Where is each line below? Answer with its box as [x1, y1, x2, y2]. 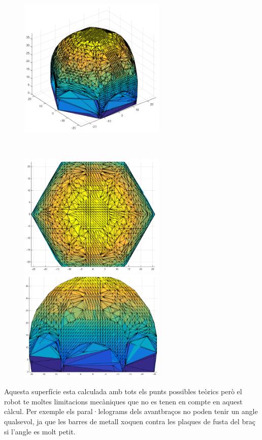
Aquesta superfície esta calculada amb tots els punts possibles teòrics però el [4, 386, 242, 397]
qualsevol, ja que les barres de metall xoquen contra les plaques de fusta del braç [4, 416, 255, 426]
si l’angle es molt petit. [4, 426, 76, 436]
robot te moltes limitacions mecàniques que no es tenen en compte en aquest [4, 396, 243, 406]
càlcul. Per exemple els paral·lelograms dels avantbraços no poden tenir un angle [4, 406, 258, 417]
